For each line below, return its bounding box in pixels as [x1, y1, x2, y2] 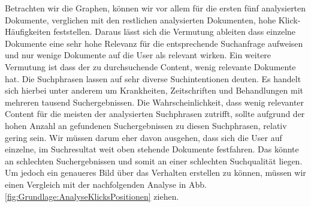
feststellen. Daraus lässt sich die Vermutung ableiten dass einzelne [53, 25, 296, 38]
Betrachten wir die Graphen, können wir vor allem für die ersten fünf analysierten [5, 2, 306, 14]
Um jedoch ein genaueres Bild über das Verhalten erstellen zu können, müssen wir [5, 166, 306, 179]
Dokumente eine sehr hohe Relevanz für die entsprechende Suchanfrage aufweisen [5, 37, 303, 49]
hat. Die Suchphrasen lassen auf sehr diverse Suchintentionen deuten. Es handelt [5, 72, 301, 85]
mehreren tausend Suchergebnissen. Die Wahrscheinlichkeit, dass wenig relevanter [5, 95, 304, 108]
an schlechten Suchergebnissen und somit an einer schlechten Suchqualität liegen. [5, 154, 303, 167]
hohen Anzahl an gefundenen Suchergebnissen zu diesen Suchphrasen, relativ [5, 119, 287, 131]
